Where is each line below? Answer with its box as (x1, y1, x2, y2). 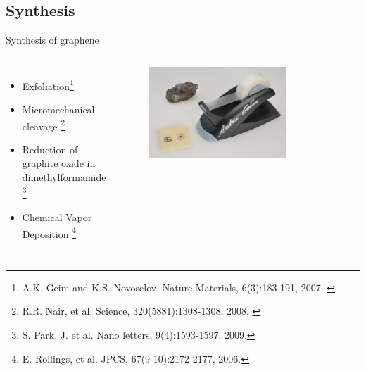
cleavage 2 (22, 116, 65, 133)
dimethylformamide (22, 170, 106, 184)
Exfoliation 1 (22, 76, 74, 93)
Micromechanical (22, 102, 95, 117)
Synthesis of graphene (6, 32, 99, 47)
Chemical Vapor (22, 209, 92, 224)
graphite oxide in (22, 156, 96, 170)
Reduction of (22, 142, 78, 156)
